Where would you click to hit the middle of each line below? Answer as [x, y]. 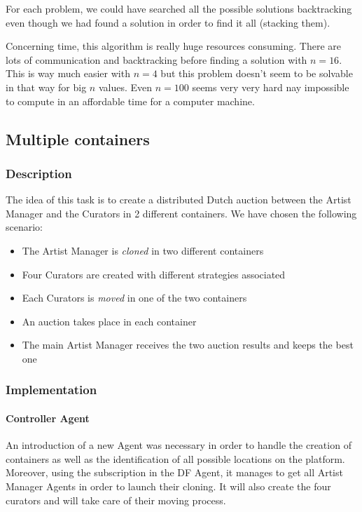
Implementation [51, 390]
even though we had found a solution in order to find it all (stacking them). [168, 22]
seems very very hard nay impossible [271, 87]
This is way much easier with [68, 73]
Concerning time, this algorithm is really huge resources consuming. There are [173, 46]
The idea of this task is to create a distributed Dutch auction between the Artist [179, 200]
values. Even [125, 87]
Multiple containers [78, 139]
